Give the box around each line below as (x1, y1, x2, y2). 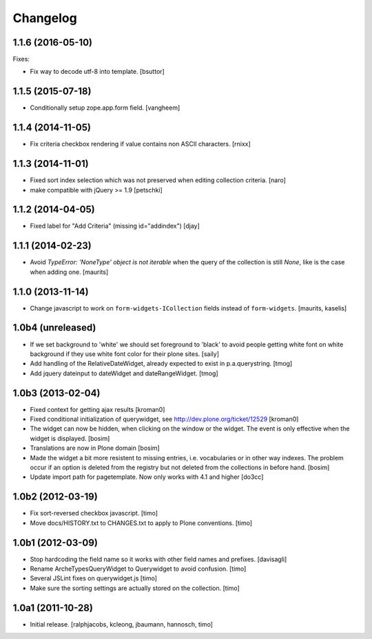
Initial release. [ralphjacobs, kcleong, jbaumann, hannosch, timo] (30, 620, 214, 628)
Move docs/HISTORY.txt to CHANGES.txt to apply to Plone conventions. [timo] (30, 518, 253, 527)
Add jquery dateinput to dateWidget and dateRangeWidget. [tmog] (30, 369, 218, 377)
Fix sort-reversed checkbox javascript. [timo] (30, 509, 158, 518)
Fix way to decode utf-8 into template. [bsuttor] (30, 68, 165, 76)
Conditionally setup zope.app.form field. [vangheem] (30, 104, 180, 112)
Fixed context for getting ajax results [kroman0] (30, 405, 165, 413)
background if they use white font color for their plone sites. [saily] (30, 349, 220, 358)
